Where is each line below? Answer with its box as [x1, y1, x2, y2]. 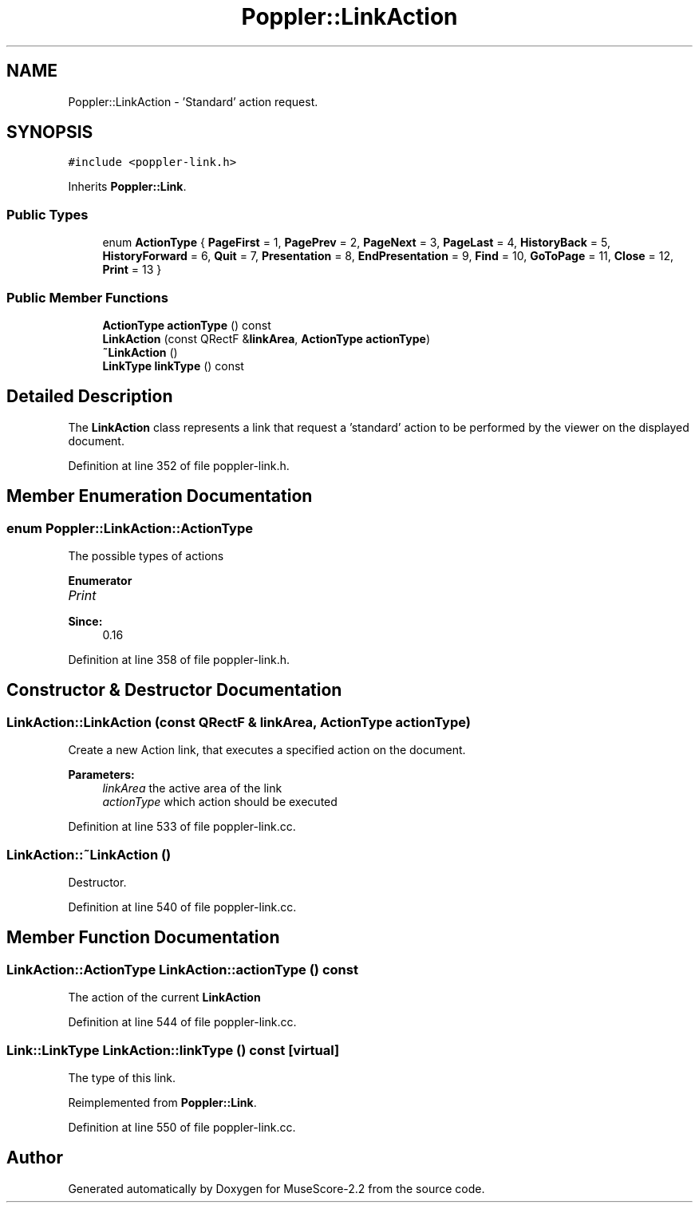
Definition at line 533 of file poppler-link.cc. [68, 820, 296, 834]
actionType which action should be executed [102, 795, 338, 809]
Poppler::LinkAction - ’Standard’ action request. [68, 94, 318, 109]
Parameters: [68, 768, 135, 782]
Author [6, 1148, 63, 1168]
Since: [68, 614, 103, 628]
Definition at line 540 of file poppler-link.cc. [68, 899, 297, 914]
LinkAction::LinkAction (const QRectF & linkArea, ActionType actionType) [6, 713, 471, 730]
